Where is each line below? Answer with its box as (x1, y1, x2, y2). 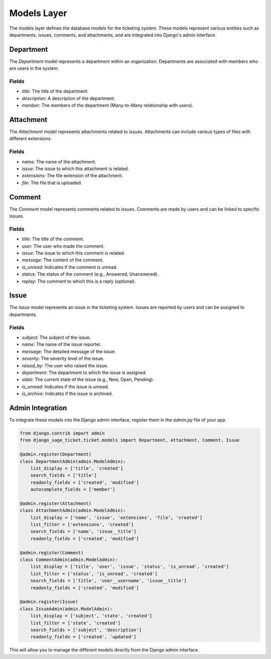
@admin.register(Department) (20, 452, 92, 457)
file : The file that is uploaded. (22, 180, 82, 186)
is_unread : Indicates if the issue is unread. (22, 383, 109, 389)
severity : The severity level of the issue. (22, 355, 104, 361)
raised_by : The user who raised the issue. (22, 362, 108, 368)
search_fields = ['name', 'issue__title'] (30, 529, 137, 535)
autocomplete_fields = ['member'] (30, 487, 115, 492)
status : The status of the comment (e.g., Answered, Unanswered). (22, 271, 159, 277)
